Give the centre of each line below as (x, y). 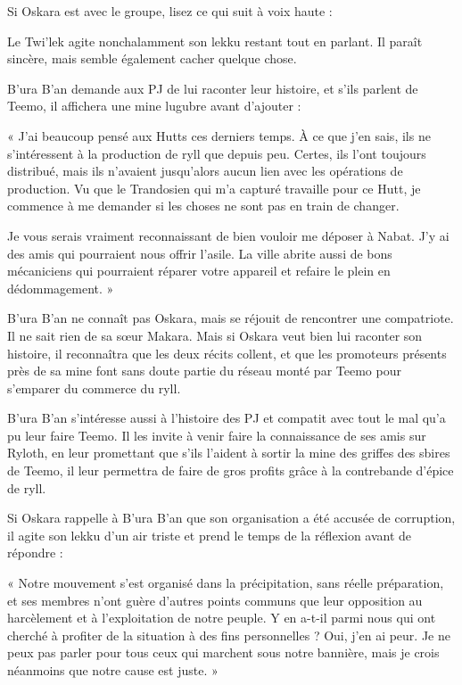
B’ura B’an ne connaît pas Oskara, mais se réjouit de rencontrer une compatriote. (231, 318)
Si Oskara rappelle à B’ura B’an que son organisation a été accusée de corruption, (231, 518)
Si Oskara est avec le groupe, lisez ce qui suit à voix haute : (170, 11)
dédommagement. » (61, 288)
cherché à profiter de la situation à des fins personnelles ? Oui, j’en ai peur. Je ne (229, 635)
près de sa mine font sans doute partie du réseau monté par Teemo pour (204, 371)
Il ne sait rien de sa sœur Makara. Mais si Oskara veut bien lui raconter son (215, 335)
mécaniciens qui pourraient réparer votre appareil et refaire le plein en (199, 271)
